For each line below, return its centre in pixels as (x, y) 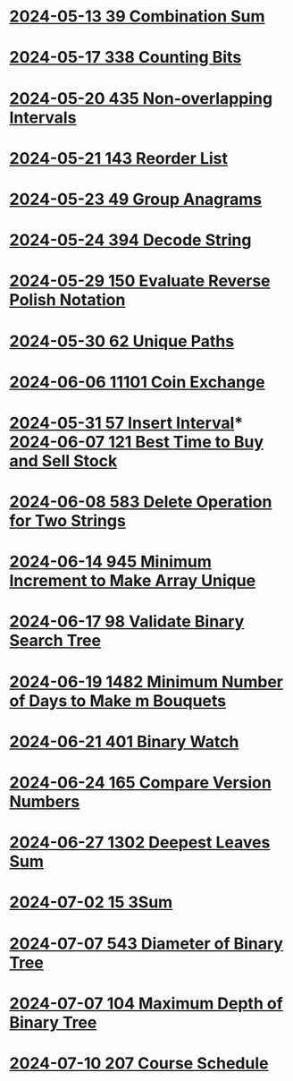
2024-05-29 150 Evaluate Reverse (140, 281)
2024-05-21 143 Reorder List (118, 158)
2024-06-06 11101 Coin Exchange (137, 382)
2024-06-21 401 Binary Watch (124, 741)
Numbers (45, 802)
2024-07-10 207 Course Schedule (139, 1063)
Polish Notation (67, 300)
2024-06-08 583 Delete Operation (141, 502)
